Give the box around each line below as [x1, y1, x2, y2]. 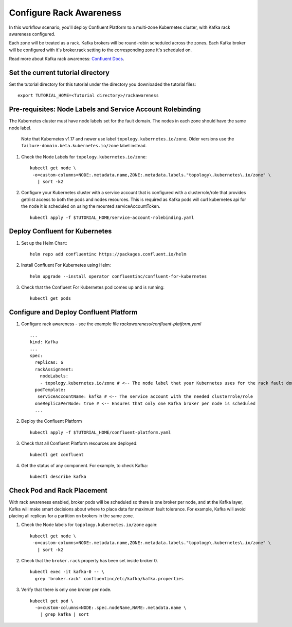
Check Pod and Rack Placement [9, 487, 108, 495]
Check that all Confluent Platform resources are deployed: [21, 440, 138, 446]
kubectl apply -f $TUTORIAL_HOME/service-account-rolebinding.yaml [30, 215, 194, 220]
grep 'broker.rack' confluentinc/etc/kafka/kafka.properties [35, 576, 184, 581]
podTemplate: [35, 387, 66, 392]
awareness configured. [9, 31, 55, 37]
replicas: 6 [35, 360, 63, 365]
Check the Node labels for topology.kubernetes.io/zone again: [21, 522, 158, 528]
